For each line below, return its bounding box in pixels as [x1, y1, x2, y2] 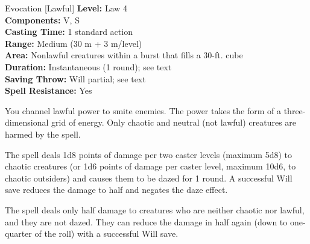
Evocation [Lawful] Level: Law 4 [5, 2, 128, 14]
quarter [5, 227, 32, 240]
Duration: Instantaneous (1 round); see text [5, 60, 172, 73]
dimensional [5, 116, 49, 129]
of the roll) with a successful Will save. [34, 227, 179, 240]
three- [283, 104, 306, 117]
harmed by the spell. [5, 127, 81, 140]
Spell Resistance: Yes [5, 84, 92, 97]
